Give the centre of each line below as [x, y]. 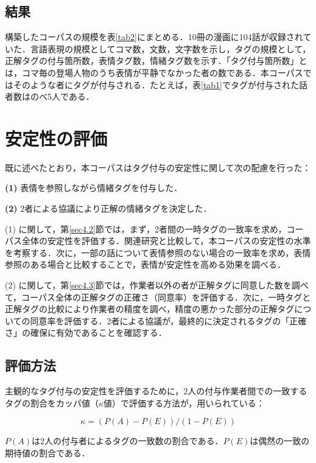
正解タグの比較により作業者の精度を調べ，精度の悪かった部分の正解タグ [150, 309]
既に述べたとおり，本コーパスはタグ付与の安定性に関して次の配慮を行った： [158, 167]
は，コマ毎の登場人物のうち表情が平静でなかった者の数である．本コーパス [154, 72]
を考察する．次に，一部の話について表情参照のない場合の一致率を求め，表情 [158, 252]
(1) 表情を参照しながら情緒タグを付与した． [94, 188]
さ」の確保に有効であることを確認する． [86, 332]
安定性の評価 [56, 138]
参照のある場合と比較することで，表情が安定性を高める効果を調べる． [146, 264]
